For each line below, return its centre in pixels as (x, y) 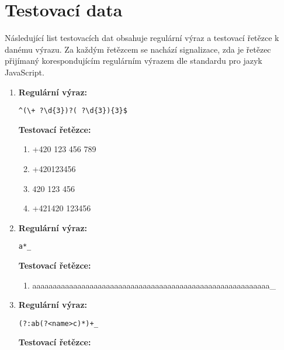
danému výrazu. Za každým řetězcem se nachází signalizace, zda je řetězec (138, 49)
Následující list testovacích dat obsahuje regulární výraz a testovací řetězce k (142, 38)
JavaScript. (25, 72)
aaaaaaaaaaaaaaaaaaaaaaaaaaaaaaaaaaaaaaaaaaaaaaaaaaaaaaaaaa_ (154, 285)
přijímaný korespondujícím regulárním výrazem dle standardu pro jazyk (134, 61)
